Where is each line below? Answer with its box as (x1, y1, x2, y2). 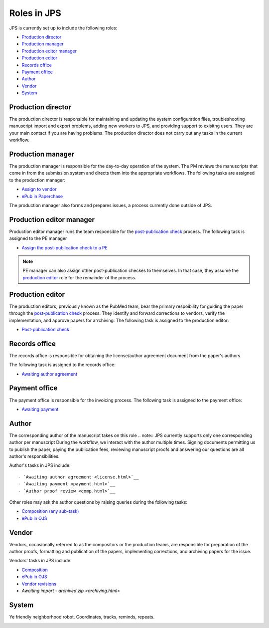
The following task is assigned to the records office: (9, 362, 116, 368)
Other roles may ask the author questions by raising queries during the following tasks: (9, 499, 188, 505)
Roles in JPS (9, 7, 62, 18)
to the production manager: (9, 177, 66, 183)
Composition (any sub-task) (21, 508, 79, 514)
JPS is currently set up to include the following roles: (9, 25, 118, 31)
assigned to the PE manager (9, 235, 67, 241)
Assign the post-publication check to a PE (21, 244, 108, 250)
